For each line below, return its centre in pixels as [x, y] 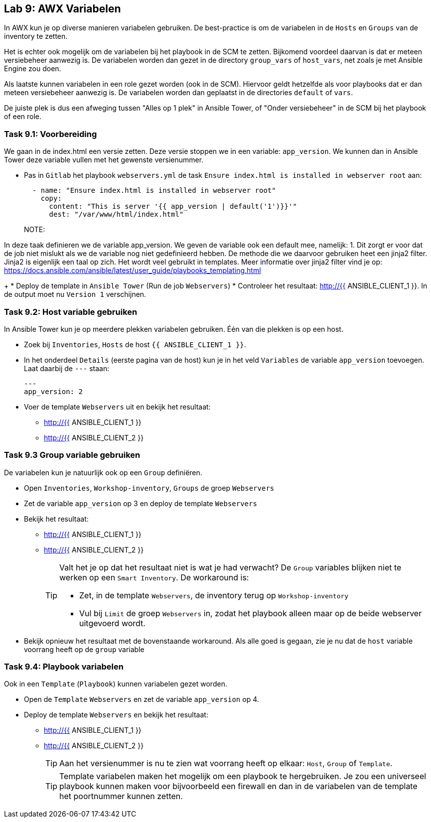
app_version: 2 [54, 391]
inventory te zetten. [36, 36]
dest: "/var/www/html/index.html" [116, 214]
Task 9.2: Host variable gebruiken [71, 312]
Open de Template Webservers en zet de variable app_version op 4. [142, 699]
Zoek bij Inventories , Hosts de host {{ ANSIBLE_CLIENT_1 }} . [135, 344]
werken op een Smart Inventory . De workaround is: [154, 577]
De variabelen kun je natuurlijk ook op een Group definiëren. [103, 472]
